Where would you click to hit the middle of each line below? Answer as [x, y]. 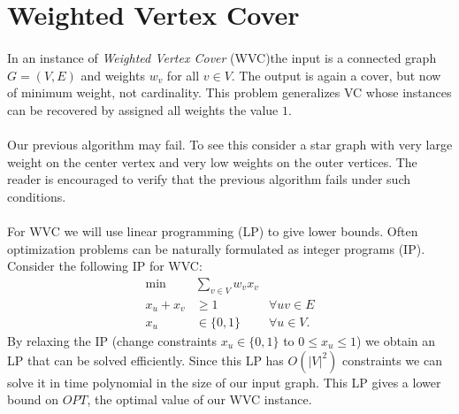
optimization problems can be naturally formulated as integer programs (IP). [216, 248]
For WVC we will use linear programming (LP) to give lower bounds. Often [213, 230]
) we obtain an [396, 341]
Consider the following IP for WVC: [105, 266]
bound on [33, 399]
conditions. [37, 196]
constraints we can [392, 360]
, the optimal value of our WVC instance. [199, 399]
